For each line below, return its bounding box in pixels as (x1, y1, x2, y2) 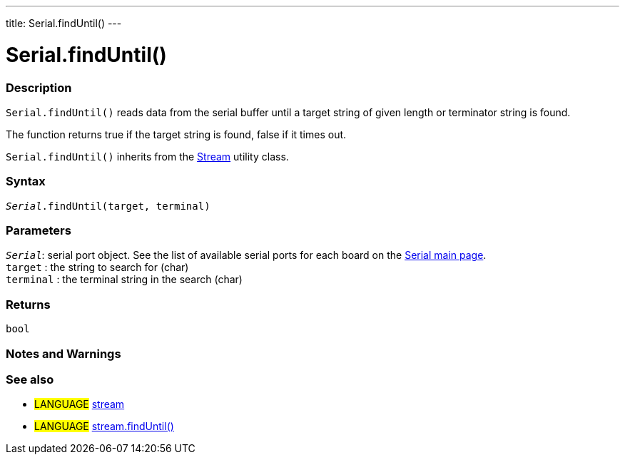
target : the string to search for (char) (6, 261, 189, 274)
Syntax (6, 174, 46, 189)
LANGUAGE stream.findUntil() (34, 420, 174, 433)
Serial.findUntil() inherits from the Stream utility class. (6, 150, 289, 163)
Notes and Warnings (6, 346, 121, 361)
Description (6, 80, 72, 95)
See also (6, 372, 54, 387)
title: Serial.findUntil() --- (6, 17, 122, 29)
